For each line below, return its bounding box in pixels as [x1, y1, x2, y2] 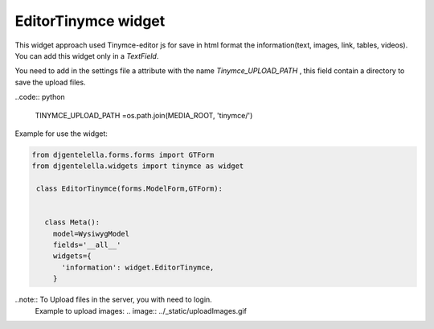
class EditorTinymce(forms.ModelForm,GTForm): [36, 184, 223, 193]
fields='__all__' [52, 241, 121, 249]
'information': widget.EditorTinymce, [61, 262, 215, 272]
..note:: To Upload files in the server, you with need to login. [14, 294, 212, 305]
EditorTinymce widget [14, 12, 166, 30]
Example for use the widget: [14, 129, 108, 138]
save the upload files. [14, 77, 86, 87]
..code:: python [14, 93, 66, 102]
